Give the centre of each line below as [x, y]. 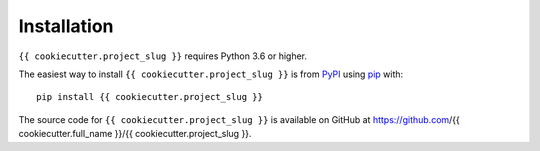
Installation [66, 26]
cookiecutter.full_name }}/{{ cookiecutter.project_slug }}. [135, 134]
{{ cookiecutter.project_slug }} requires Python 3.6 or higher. [163, 56]
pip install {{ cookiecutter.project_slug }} [150, 97]
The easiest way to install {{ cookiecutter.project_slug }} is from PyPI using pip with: [211, 74]
